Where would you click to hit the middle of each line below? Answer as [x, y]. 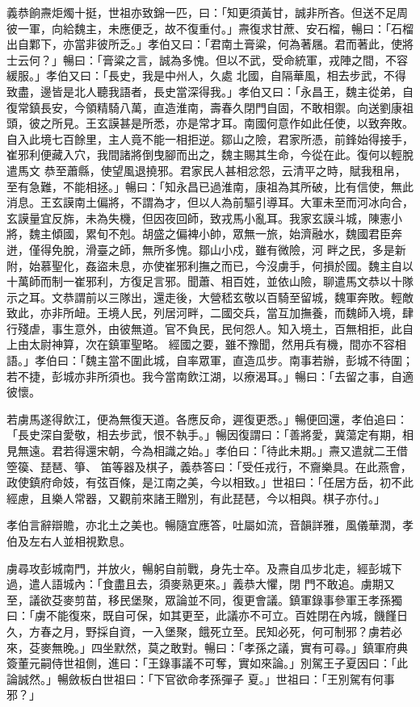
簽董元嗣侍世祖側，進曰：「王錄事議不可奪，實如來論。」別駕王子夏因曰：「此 [207, 663]
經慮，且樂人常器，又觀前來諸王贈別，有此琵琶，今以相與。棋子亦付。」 [196, 498]
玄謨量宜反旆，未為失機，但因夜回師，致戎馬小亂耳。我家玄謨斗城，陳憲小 [204, 218]
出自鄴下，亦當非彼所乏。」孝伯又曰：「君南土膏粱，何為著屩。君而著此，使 [204, 44]
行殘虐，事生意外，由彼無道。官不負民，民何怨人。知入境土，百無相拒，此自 [210, 328]
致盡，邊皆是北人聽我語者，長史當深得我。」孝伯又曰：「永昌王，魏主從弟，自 [210, 91]
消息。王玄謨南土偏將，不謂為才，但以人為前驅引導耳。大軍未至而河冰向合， [210, 202]
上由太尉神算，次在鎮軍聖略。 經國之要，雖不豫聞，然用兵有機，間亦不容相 [206, 344]
